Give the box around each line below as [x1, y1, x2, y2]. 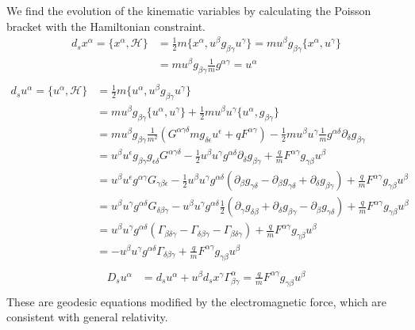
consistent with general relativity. [6, 309, 168, 325]
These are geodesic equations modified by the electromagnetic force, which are [6, 293, 387, 309]
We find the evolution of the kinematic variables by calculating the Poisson [6, 2, 371, 18]
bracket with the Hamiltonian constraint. [6, 17, 206, 34]
